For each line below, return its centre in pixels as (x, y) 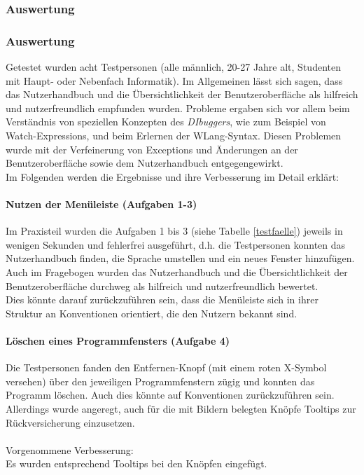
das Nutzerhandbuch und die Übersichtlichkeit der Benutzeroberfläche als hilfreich (182, 94)
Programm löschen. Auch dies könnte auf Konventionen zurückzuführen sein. (170, 395)
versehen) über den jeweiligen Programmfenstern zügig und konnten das (160, 381)
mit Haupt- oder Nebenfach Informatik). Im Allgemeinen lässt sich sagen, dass (174, 80)
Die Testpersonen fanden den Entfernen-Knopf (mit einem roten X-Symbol (166, 367)
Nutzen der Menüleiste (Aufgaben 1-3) (101, 204)
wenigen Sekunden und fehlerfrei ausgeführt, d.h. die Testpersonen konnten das (176, 244)
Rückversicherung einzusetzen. (70, 422)
